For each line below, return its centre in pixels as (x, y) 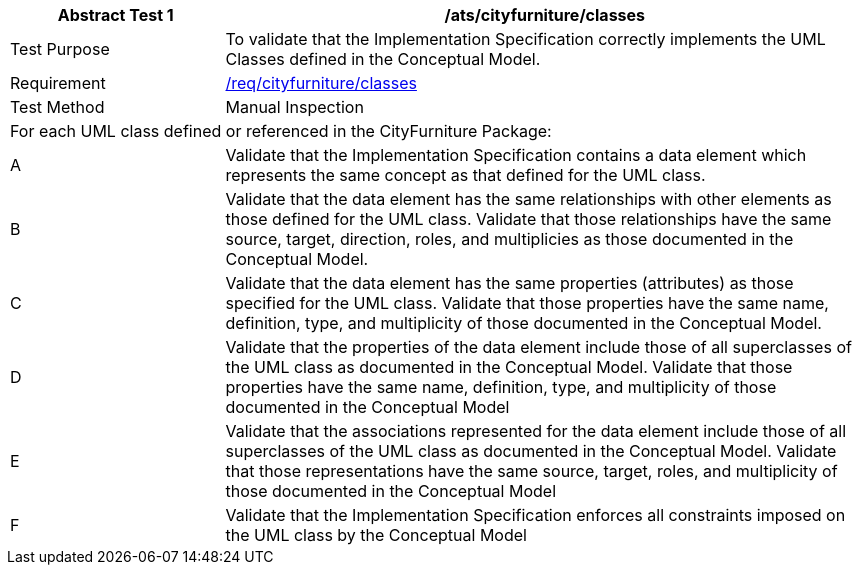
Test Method (57, 107)
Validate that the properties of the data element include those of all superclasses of (538, 347)
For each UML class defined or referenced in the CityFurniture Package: (281, 131)
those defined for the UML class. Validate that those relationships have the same (528, 219)
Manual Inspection (294, 107)
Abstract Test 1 (115, 15)
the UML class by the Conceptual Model (376, 535)
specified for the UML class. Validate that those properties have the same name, (527, 303)
